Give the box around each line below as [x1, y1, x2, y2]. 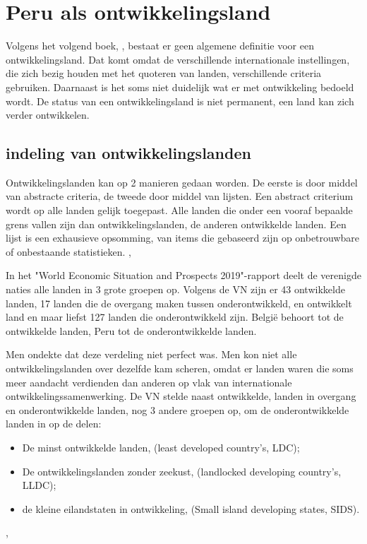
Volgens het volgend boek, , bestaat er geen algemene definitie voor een [6, 38, 314, 53]
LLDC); [22, 478, 56, 492]
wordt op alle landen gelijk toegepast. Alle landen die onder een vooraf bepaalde [6, 203, 353, 218]
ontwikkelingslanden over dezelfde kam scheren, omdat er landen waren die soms [6, 361, 354, 376]
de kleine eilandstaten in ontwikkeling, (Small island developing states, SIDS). [22, 501, 360, 516]
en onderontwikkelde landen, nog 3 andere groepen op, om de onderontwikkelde [6, 402, 349, 417]
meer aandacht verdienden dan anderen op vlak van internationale [6, 374, 292, 389]
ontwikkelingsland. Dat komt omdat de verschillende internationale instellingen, [6, 52, 350, 66]
